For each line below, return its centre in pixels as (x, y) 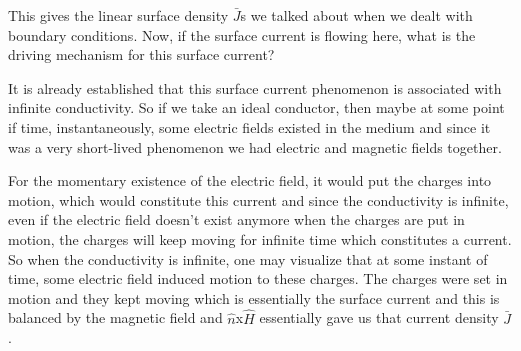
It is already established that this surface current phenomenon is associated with (255, 87)
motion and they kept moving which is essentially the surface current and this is (254, 297)
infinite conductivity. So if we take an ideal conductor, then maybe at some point (256, 107)
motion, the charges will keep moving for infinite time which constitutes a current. (260, 238)
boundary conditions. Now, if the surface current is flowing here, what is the (242, 34)
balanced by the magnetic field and (115, 317)
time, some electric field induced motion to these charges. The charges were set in (258, 278)
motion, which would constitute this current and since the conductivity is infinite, (258, 199)
